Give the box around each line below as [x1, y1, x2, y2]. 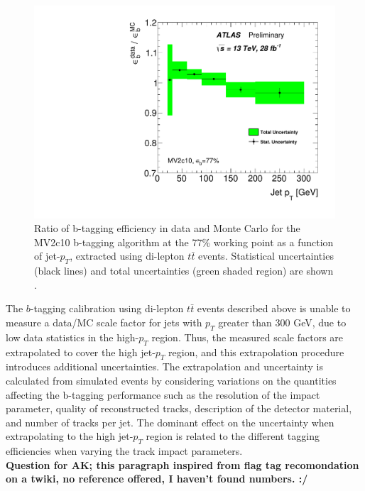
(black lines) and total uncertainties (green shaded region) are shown [34, 263, 334, 278]
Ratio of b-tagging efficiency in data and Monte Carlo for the [34, 221, 300, 236]
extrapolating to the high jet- [6, 429, 134, 443]
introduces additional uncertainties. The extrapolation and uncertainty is [6, 359, 323, 374]
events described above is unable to [197, 301, 351, 316]
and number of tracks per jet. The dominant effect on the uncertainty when [6, 414, 334, 429]
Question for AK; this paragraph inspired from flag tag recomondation [6, 457, 359, 472]
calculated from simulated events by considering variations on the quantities [6, 373, 337, 387]
